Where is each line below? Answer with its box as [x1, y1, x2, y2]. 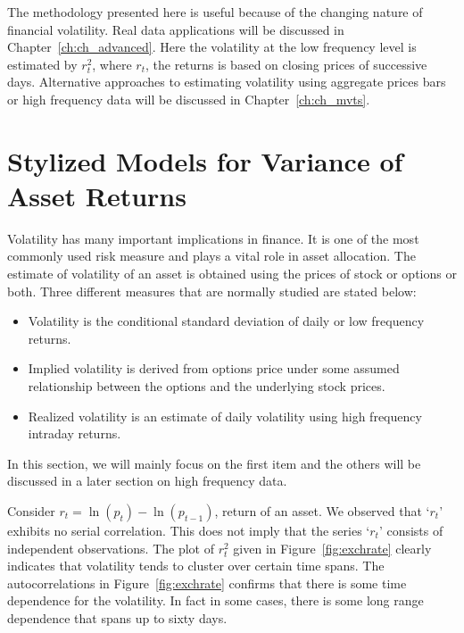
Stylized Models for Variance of [7, 142, 403, 179]
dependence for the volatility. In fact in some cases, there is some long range [7, 591, 424, 610]
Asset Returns [7, 177, 186, 213]
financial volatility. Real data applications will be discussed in [7, 20, 344, 38]
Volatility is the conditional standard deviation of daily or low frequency [28, 312, 425, 330]
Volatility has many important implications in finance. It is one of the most [7, 229, 419, 247]
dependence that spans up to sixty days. [7, 608, 228, 627]
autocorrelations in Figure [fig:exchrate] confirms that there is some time [7, 573, 407, 592]
